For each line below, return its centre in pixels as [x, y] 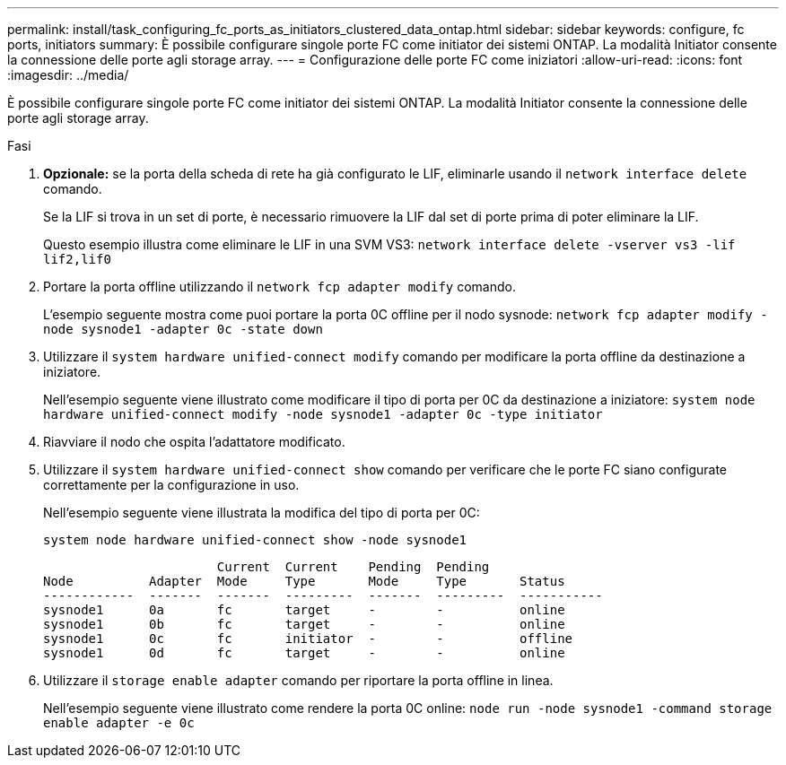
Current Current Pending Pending [353, 567]
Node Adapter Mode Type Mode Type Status [304, 581]
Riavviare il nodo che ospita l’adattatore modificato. [194, 442]
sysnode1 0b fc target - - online [304, 624]
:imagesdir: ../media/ [68, 75]
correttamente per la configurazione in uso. [171, 485]
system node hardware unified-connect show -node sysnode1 [255, 540]
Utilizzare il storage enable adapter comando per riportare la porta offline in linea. [298, 680]
